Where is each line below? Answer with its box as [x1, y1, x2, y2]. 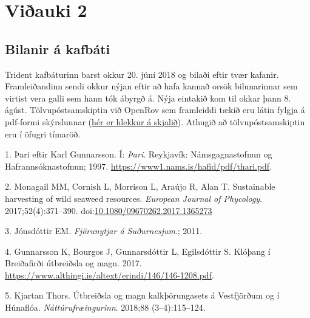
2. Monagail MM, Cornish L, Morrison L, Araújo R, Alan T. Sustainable [5, 180, 275, 193]
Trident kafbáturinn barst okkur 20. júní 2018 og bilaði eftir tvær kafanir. [5, 67, 279, 80]
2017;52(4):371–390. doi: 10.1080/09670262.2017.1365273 [5, 204, 212, 216]
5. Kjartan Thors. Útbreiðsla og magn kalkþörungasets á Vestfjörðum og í [5, 289, 280, 302]
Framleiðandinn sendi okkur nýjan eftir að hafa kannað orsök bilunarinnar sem [5, 80, 298, 92]
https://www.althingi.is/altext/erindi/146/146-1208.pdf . [5, 268, 214, 281]
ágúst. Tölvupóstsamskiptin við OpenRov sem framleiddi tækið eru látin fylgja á [5, 103, 305, 116]
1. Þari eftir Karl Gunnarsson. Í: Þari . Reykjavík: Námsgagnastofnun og [5, 148, 272, 161]
